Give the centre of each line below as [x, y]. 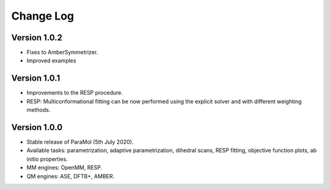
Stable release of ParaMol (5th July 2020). [80, 142]
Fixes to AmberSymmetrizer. [62, 53]
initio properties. [47, 159]
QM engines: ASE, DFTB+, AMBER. [71, 176]
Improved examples [51, 60]
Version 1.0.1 [36, 79]
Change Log [43, 16]
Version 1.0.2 [37, 38]
